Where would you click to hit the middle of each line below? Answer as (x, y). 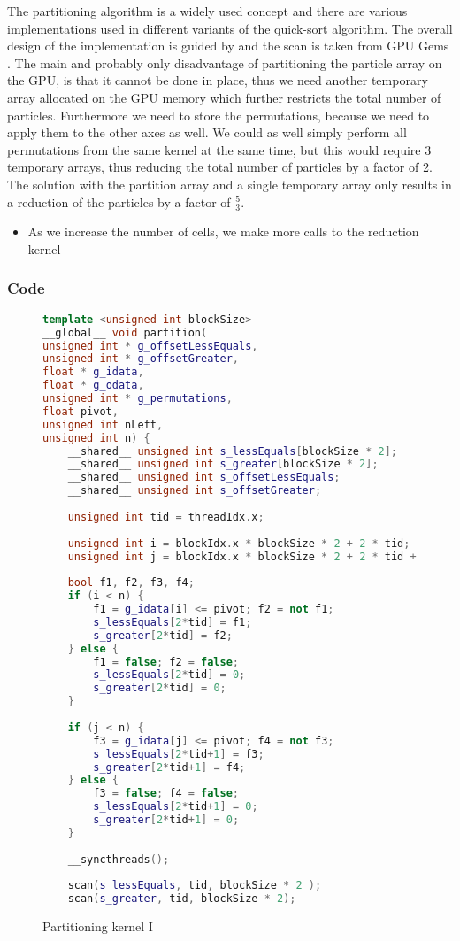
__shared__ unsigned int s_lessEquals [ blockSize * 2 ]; (233, 451)
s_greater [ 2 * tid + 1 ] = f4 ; (169, 767)
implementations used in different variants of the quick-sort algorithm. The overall (230, 28)
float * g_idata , (93, 372)
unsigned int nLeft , (103, 424)
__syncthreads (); (119, 859)
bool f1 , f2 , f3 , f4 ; (131, 583)
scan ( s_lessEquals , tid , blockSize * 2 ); (195, 886)
